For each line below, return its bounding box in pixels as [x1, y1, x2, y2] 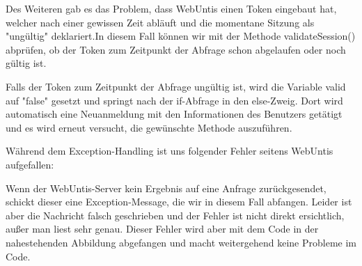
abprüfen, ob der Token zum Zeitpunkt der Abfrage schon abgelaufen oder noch [6, 42, 346, 56]
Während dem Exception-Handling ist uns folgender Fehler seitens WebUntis [6, 143, 333, 158]
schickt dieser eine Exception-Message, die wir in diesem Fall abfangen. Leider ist [6, 194, 352, 209]
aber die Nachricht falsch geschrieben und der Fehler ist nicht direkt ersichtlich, [6, 208, 345, 222]
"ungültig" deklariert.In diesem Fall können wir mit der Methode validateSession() [6, 29, 356, 43]
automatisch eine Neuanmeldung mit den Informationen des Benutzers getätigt [6, 107, 343, 121]
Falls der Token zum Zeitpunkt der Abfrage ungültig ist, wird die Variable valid [6, 79, 346, 93]
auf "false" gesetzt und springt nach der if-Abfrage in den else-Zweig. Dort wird [6, 93, 343, 107]
